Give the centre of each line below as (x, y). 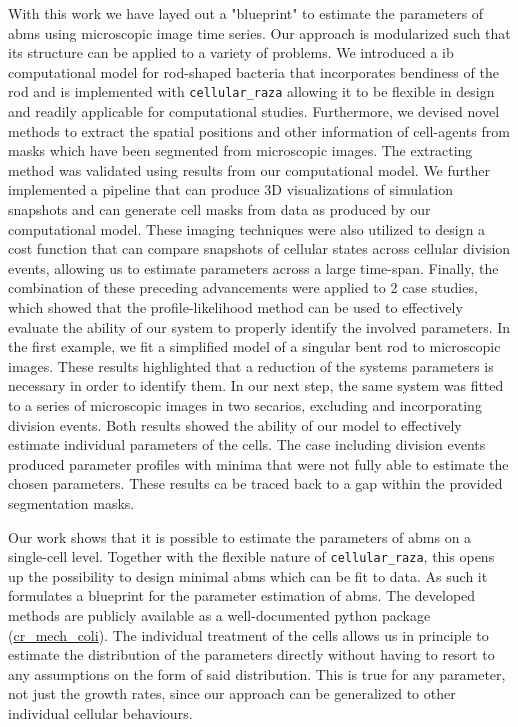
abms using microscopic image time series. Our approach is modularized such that (259, 32)
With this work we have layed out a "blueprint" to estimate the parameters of (246, 13)
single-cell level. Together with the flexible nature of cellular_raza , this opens (251, 556)
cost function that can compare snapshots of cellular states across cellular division (259, 248)
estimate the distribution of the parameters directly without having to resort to (251, 654)
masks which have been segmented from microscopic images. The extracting (240, 150)
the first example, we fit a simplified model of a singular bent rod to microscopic (254, 346)
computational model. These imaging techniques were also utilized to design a (247, 228)
